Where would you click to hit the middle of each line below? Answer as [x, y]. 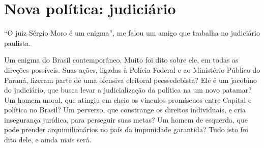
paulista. [18, 42]
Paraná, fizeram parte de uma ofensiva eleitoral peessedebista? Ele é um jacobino [131, 80]
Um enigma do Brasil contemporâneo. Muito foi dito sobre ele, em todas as [121, 60]
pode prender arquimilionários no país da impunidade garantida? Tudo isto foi [126, 129]
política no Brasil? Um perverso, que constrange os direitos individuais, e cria [125, 110]
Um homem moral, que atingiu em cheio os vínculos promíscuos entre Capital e [128, 99]
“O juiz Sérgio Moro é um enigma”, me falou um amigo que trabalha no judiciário [132, 33]
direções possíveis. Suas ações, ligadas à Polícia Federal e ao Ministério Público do [132, 69]
